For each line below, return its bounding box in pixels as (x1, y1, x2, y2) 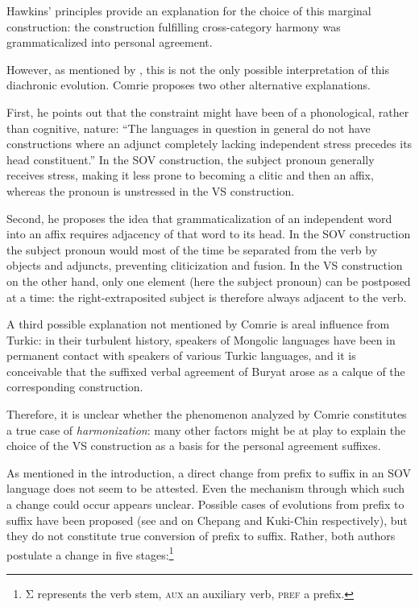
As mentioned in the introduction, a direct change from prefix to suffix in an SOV (6, 464, 411, 481)
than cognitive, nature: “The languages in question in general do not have (6, 119, 371, 136)
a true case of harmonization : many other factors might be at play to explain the (6, 421, 406, 438)
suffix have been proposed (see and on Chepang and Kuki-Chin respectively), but (6, 511, 408, 528)
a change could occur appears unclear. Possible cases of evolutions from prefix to (6, 496, 404, 513)
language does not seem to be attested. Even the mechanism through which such (6, 480, 405, 497)
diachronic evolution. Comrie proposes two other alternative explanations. (6, 76, 371, 93)
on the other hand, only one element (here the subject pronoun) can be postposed (6, 272, 411, 289)
